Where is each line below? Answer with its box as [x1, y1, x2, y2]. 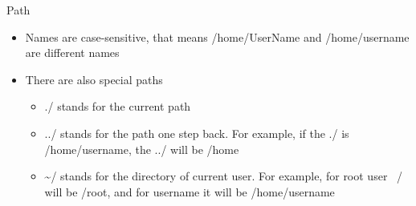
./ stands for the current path [44, 98, 191, 115]
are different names [25, 44, 120, 61]
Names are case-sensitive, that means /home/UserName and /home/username [25, 28, 410, 45]
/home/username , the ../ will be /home [44, 140, 239, 157]
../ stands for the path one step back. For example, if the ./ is [44, 124, 349, 141]
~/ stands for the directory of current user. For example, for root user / [44, 168, 403, 184]
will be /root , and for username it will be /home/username [44, 183, 335, 200]
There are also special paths [25, 71, 163, 87]
